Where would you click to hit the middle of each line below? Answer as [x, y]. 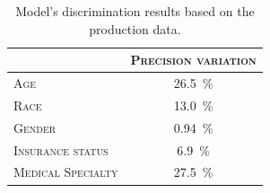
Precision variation [193, 60]
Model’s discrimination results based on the [135, 11]
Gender [35, 127]
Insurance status [61, 149]
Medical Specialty [66, 172]
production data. [135, 28]
